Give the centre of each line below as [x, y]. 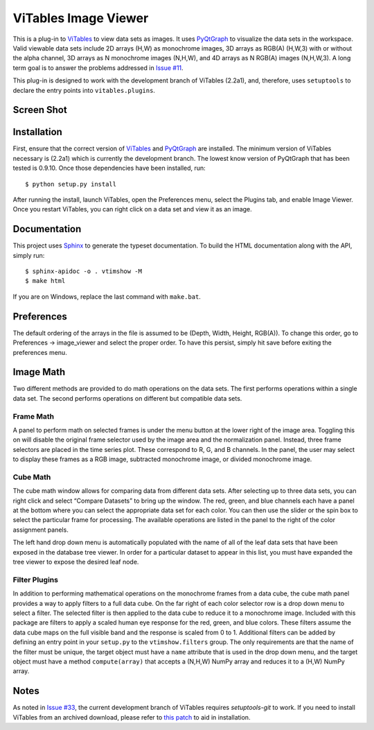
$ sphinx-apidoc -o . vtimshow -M [83, 271]
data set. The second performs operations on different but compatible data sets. [127, 398]
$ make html [45, 281]
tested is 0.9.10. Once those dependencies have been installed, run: [109, 168]
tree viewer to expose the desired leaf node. [76, 562]
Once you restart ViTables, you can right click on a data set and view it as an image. [132, 209]
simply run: [29, 255]
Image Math [39, 372]
